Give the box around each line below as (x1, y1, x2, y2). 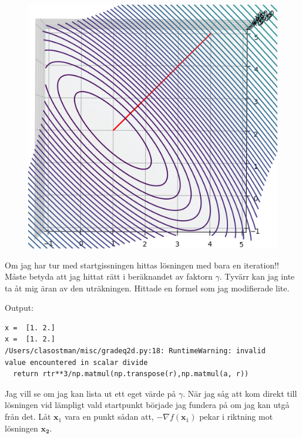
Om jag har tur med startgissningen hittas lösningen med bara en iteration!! (5, 258, 279, 271)
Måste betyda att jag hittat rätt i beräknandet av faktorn (5, 270, 213, 283)
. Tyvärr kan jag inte (219, 270, 295, 283)
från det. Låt (5, 410, 51, 423)
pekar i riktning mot (199, 410, 273, 423)
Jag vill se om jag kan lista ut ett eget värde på (5, 387, 176, 399)
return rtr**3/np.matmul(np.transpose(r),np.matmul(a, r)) (13, 370, 249, 379)
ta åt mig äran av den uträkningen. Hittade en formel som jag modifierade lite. (5, 281, 290, 294)
